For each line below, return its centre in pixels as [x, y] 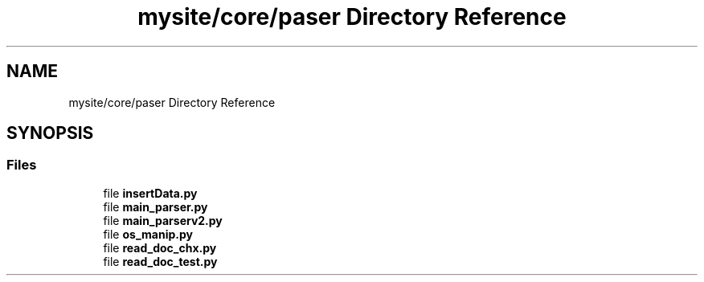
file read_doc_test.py [160, 261]
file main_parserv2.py [163, 220]
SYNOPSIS [50, 133]
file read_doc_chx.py [160, 247]
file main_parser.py [156, 206]
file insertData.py [150, 193]
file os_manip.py [148, 234]
